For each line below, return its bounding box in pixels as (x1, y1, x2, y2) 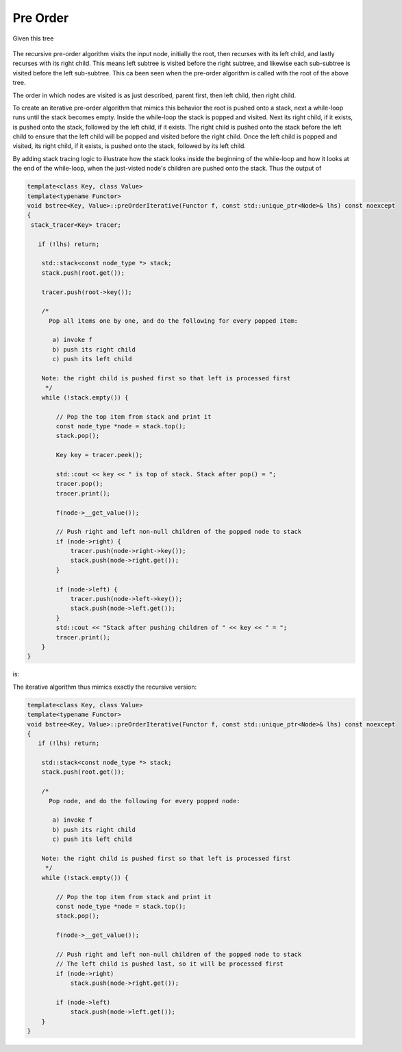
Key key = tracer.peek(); (55, 451, 143, 459)
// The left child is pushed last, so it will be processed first (55, 960, 284, 968)
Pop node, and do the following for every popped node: (49, 797, 240, 805)
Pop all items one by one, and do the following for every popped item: (49, 317, 298, 325)
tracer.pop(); (55, 480, 103, 488)
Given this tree (12, 34, 54, 42)
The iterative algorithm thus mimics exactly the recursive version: (12, 683, 197, 691)
